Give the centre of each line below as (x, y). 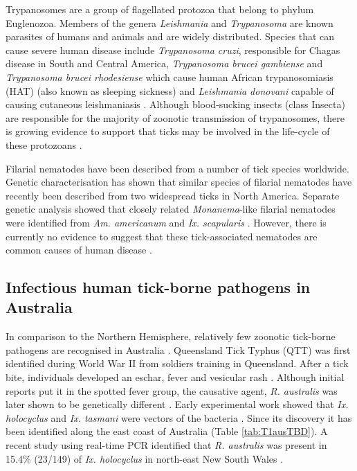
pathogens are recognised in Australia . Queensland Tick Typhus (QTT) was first (178, 349)
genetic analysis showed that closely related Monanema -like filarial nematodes (171, 209)
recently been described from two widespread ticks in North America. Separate (173, 195)
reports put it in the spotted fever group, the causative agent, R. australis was (172, 390)
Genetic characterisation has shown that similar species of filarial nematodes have (179, 182)
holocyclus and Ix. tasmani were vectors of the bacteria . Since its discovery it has (179, 417)
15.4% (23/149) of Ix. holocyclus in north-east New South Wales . (145, 458)
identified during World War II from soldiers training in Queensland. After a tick (177, 363)
